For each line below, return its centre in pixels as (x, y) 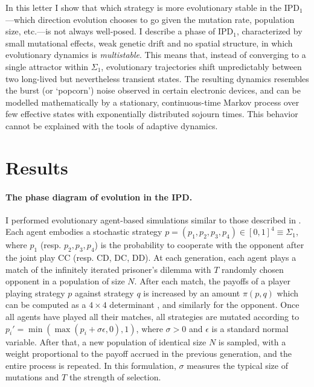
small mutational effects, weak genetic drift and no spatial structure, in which (149, 43)
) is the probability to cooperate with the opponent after (199, 245)
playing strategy (35, 293)
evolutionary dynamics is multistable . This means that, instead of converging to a (156, 55)
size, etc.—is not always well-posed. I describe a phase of (111, 31)
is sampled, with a (252, 341)
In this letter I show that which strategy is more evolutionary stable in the (144, 7)
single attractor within (47, 66)
